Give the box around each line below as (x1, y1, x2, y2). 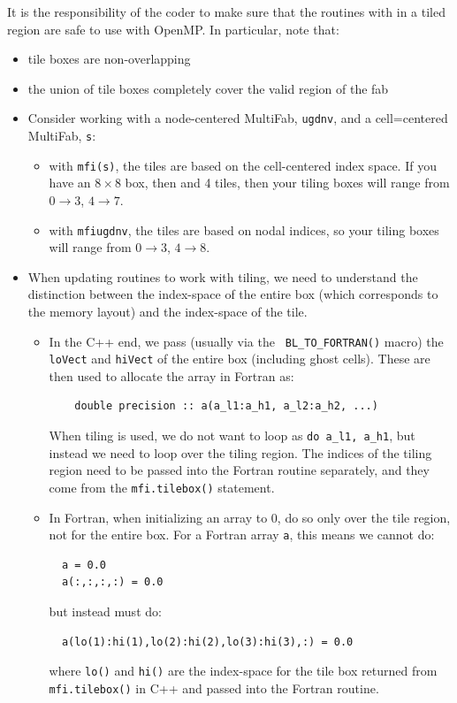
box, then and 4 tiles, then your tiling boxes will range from (125, 173, 450, 192)
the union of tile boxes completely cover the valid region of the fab (27, 79, 389, 97)
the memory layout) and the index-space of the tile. (27, 302, 308, 320)
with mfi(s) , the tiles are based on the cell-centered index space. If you (49, 156, 437, 174)
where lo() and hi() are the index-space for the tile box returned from (49, 661, 438, 680)
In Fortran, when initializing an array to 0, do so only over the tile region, (49, 508, 451, 526)
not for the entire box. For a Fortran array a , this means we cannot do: (49, 525, 435, 544)
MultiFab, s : (27, 126, 96, 145)
